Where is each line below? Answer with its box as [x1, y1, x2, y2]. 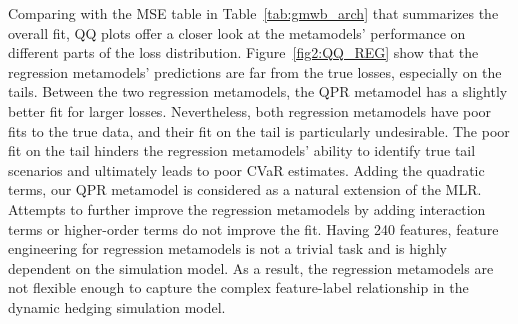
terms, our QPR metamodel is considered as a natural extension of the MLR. [8, 179, 482, 200]
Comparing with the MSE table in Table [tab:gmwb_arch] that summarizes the [8, 3, 499, 23]
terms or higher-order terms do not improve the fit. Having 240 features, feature [8, 218, 499, 239]
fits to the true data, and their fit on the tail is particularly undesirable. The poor [8, 120, 510, 141]
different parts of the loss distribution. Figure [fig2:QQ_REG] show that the [8, 42, 479, 63]
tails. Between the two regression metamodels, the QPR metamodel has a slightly [8, 81, 508, 102]
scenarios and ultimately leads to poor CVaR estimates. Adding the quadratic [8, 159, 485, 180]
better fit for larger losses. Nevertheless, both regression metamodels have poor [8, 100, 492, 121]
